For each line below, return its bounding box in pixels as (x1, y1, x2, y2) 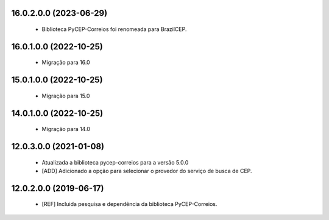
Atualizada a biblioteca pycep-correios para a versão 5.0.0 (41, 158, 189, 166)
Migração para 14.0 (41, 126, 91, 133)
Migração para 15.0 (41, 92, 90, 99)
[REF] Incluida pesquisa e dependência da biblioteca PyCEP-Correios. (41, 200, 218, 208)
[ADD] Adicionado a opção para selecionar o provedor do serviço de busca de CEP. (41, 168, 252, 175)
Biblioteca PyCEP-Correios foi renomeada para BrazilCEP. (41, 26, 187, 33)
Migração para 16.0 (41, 59, 91, 66)
